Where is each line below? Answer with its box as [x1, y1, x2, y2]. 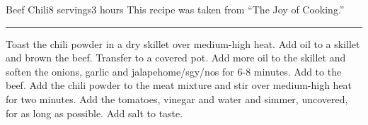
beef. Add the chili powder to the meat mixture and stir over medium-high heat [6, 78, 352, 93]
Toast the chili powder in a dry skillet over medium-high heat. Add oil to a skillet [6, 36, 360, 51]
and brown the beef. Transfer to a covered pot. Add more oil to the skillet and [6, 50, 346, 65]
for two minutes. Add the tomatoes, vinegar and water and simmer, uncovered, [6, 91, 348, 106]
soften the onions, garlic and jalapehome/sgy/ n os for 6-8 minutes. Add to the [6, 64, 342, 78]
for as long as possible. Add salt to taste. [6, 105, 183, 120]
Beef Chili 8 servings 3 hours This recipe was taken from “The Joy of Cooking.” [6, 2, 345, 16]
